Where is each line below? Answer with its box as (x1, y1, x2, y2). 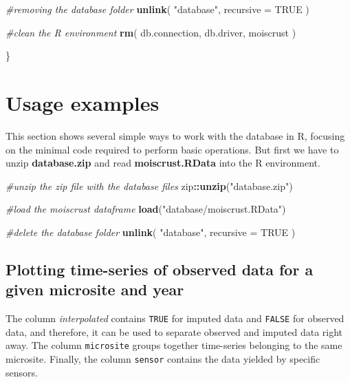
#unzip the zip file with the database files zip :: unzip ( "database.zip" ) (6, 178, 293, 193)
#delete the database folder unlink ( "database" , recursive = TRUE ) (6, 224, 296, 239)
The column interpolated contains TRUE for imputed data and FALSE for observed (6, 311, 344, 326)
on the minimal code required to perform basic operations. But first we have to (6, 142, 339, 156)
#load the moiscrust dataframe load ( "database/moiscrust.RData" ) (6, 202, 286, 216)
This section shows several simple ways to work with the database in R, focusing (6, 128, 345, 142)
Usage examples (6, 88, 160, 116)
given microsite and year (6, 279, 184, 300)
